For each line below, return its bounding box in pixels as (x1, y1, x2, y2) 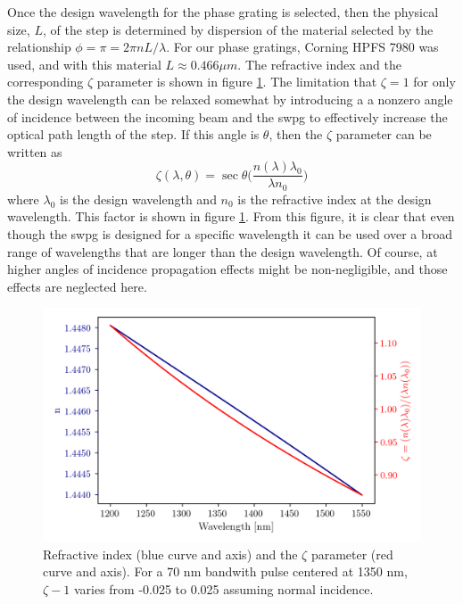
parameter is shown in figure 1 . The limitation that (96, 72, 377, 91)
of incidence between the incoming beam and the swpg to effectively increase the (7, 107, 448, 126)
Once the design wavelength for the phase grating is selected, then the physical (7, 3, 439, 21)
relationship (7, 37, 71, 56)
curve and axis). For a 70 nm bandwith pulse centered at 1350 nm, (43, 562, 408, 581)
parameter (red (310, 544, 393, 563)
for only (413, 72, 456, 91)
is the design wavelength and (60, 189, 217, 208)
